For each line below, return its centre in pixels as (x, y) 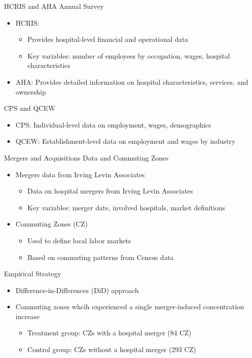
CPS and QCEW (30, 108)
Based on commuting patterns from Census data (101, 257)
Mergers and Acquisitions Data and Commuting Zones (86, 157)
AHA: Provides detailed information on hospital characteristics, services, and (132, 81)
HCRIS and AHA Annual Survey (54, 6)
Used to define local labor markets (79, 240)
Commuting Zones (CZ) (52, 224)
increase (28, 316)
